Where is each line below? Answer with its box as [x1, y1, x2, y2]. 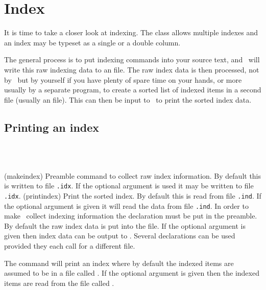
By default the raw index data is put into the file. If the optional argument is [4, 220, 246, 231]
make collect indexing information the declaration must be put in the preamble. [4, 210, 257, 221]
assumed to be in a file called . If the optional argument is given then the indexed [4, 268, 259, 278]
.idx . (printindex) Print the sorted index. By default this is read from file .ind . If [4, 190, 261, 201]
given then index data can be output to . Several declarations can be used [4, 230, 235, 241]
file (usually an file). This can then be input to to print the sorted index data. [4, 94, 252, 105]
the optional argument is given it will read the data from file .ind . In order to [4, 200, 249, 211]
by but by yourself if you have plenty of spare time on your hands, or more [4, 74, 242, 85]
